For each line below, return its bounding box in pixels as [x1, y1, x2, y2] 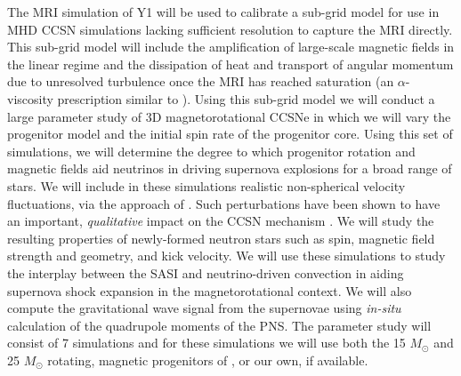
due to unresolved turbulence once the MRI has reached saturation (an [7, 72, 394, 91]
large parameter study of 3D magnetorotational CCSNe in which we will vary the [7, 107, 451, 125]
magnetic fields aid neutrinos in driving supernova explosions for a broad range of [7, 159, 452, 178]
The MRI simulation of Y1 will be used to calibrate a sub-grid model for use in [7, 3, 440, 20]
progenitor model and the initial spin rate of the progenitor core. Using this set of [7, 124, 453, 143]
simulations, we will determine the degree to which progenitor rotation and [7, 141, 416, 160]
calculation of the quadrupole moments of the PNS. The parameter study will [7, 316, 432, 334]
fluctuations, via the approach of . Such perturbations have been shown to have [7, 194, 441, 212]
